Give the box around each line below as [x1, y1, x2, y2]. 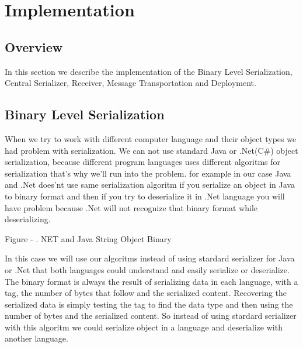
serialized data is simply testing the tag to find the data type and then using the [5, 298, 293, 310]
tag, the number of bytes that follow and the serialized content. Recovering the [5, 287, 287, 299]
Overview [5, 37, 63, 56]
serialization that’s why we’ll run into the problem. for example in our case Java [5, 167, 291, 179]
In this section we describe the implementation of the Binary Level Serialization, [5, 65, 292, 77]
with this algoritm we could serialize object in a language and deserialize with [5, 321, 283, 333]
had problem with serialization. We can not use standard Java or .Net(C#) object [5, 144, 298, 156]
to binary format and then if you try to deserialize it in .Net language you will [5, 189, 285, 202]
